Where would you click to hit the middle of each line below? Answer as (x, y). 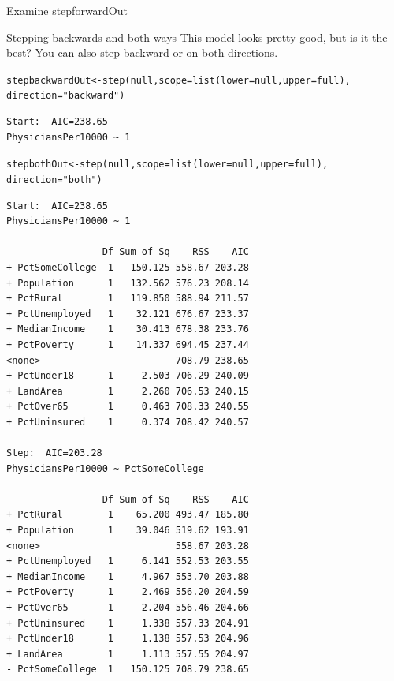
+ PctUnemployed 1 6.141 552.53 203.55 (128, 561)
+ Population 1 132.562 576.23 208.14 (128, 283)
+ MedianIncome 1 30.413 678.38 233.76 (128, 329)
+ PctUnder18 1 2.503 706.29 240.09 (128, 376)
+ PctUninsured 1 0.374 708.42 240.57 (128, 422)
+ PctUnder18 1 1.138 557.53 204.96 (128, 639)
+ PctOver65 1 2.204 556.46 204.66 (128, 608)
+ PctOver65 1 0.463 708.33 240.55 (128, 407)
